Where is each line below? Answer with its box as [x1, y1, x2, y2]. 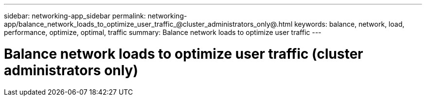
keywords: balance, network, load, [294, 20, 405, 28]
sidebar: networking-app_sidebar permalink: [4, 12, 146, 20]
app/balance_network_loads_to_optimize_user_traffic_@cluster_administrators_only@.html [4, 20, 293, 28]
